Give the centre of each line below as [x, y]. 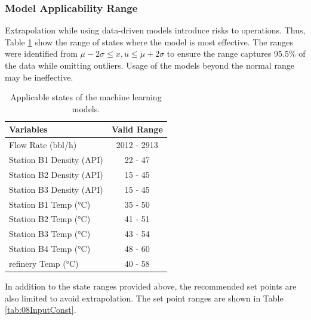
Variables [28, 129]
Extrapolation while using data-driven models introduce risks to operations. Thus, [155, 30]
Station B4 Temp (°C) [50, 249]
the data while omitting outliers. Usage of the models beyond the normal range [150, 65]
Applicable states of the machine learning [86, 97]
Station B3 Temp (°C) [50, 234]
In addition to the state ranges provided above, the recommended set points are [151, 286]
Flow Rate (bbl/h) [43, 145]
